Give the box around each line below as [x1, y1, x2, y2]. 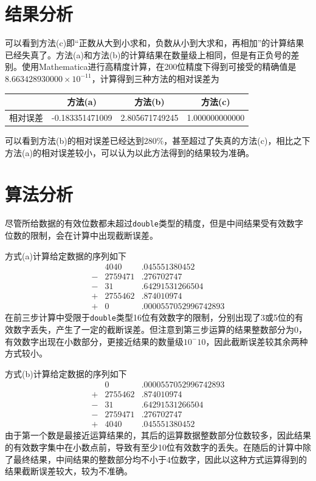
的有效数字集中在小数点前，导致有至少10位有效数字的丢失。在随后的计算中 [5, 441, 303, 454]
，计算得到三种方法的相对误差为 [91, 72, 219, 84]
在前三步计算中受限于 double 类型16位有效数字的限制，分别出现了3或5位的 [5, 311, 295, 324]
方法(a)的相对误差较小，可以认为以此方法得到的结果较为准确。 [5, 146, 254, 159]
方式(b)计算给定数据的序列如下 [5, 367, 127, 380]
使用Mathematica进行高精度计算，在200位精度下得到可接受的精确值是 [21, 60, 297, 73]
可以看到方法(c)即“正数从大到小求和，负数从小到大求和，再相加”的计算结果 [5, 36, 304, 49]
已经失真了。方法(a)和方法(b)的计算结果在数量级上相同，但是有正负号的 [5, 48, 291, 61]
